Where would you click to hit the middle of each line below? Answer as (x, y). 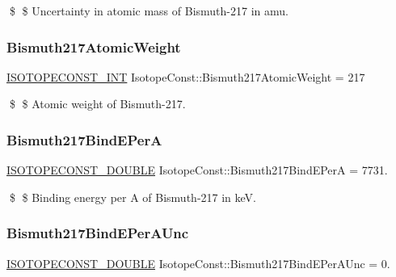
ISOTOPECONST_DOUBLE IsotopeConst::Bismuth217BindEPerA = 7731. (197, 170)
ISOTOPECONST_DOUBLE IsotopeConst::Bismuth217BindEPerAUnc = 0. (198, 263)
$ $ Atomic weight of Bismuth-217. (97, 104)
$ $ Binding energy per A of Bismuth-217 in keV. (133, 197)
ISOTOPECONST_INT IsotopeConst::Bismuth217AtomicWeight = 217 (186, 76)
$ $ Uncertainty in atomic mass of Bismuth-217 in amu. (149, 10)
